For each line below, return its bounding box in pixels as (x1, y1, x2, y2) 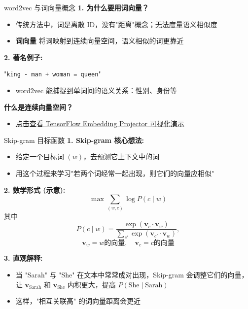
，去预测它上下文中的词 (83, 151, 159, 162)
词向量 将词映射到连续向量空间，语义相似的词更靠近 (15, 35, 184, 46)
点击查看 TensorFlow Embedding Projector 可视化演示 (15, 118, 184, 129)
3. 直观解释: (4, 253, 43, 263)
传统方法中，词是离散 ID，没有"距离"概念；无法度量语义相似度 (15, 19, 217, 29)
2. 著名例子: (4, 52, 43, 62)
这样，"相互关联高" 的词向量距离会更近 (15, 296, 141, 306)
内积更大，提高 (67, 279, 116, 289)
